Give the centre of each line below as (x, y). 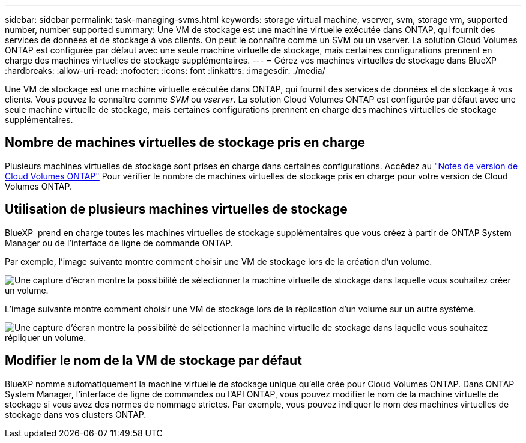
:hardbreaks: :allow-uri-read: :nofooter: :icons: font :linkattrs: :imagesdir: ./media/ (165, 71)
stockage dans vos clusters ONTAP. (76, 414)
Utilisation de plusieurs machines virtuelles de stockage (176, 209)
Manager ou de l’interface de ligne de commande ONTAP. (119, 243)
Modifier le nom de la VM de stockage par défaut (153, 361)
